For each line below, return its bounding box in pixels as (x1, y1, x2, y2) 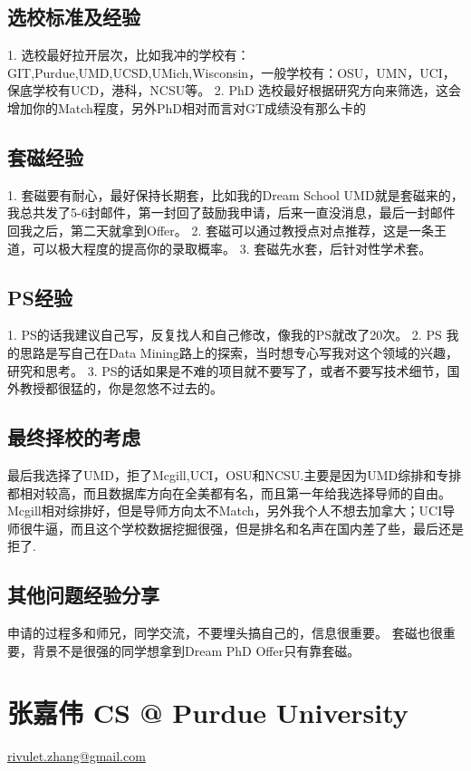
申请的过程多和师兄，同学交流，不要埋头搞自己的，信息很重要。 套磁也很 (7, 623, 443, 642)
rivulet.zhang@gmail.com (7, 747, 146, 766)
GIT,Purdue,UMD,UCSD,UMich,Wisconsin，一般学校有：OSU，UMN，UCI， (7, 63, 456, 82)
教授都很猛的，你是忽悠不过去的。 (19, 379, 223, 398)
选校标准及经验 (7, 3, 140, 31)
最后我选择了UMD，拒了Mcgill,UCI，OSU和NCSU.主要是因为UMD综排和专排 (7, 465, 462, 484)
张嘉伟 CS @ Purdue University (7, 694, 409, 731)
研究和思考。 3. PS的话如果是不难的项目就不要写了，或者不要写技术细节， (7, 361, 447, 380)
